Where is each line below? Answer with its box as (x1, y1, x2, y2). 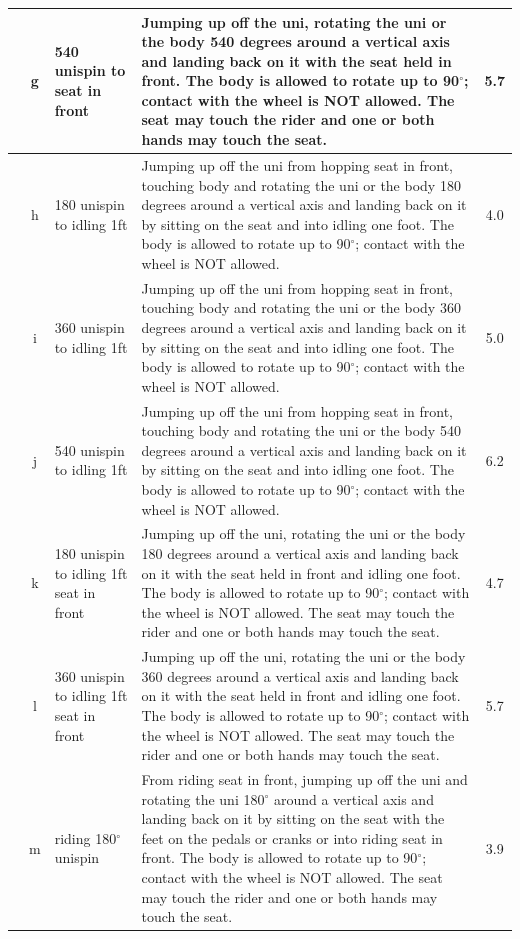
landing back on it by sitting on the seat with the (141, 808, 445, 829)
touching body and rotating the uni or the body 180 (141, 174, 461, 195)
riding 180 (54, 827, 117, 848)
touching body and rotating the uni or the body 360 (141, 297, 461, 318)
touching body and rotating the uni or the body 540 (141, 420, 461, 441)
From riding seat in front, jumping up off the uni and (141, 768, 468, 789)
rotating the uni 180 (141, 788, 265, 809)
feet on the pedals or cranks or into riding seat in (141, 827, 443, 848)
